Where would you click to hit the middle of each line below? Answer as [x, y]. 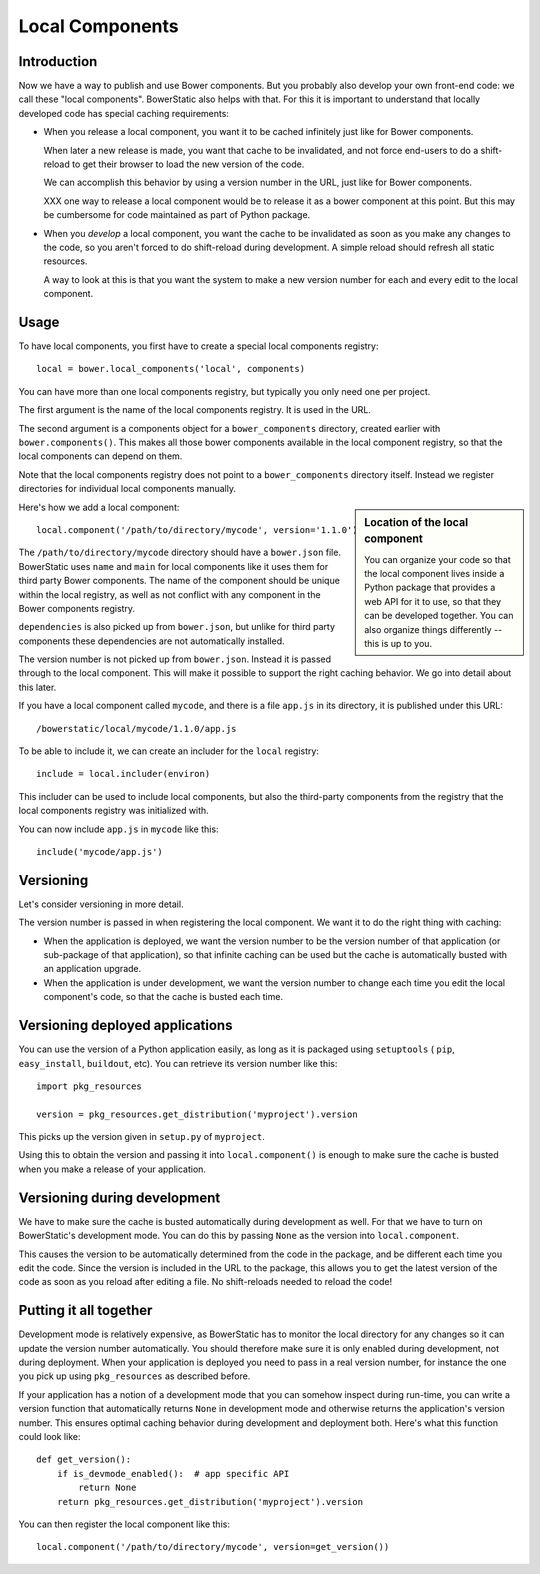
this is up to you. [398, 644]
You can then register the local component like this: [124, 1524]
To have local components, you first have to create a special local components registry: [198, 346]
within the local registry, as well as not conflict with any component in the [169, 594]
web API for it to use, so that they [433, 601]
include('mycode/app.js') [100, 851]
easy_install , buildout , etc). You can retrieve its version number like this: [178, 1063]
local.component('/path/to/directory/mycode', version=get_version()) [213, 1547]
